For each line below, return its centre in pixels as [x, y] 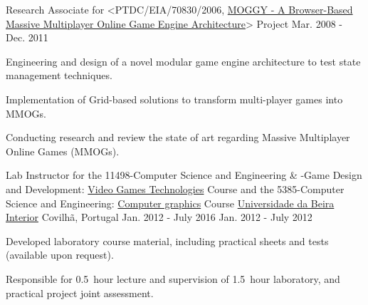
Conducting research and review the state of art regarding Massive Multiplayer [178, 137]
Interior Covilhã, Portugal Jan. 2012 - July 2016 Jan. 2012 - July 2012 [159, 217]
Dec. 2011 [27, 37]
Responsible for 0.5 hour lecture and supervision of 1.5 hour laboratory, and [173, 278]
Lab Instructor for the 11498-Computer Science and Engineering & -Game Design [184, 175]
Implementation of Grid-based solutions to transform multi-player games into [174, 99]
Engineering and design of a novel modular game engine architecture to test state [183, 61]
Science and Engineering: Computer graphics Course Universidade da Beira [170, 203]
